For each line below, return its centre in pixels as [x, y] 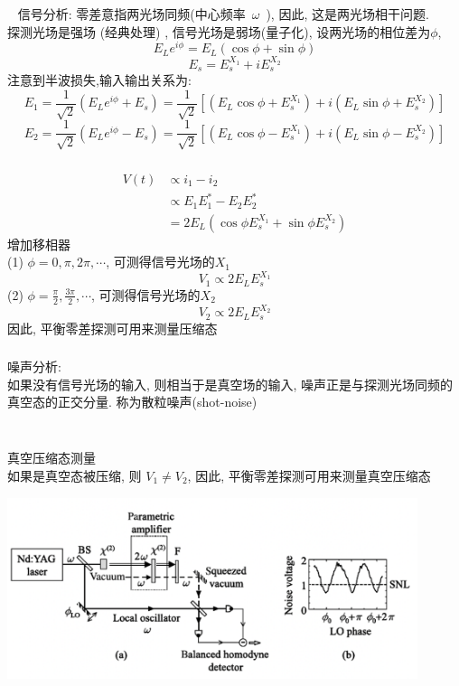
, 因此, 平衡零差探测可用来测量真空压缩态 [309, 475]
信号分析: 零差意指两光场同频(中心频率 [131, 13]
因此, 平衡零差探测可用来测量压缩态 [112, 328]
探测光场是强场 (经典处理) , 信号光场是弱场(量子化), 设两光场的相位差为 [219, 31]
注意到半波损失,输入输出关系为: [99, 80]
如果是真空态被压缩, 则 [75, 475]
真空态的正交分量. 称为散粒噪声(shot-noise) [132, 402]
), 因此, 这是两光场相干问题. [347, 13]
